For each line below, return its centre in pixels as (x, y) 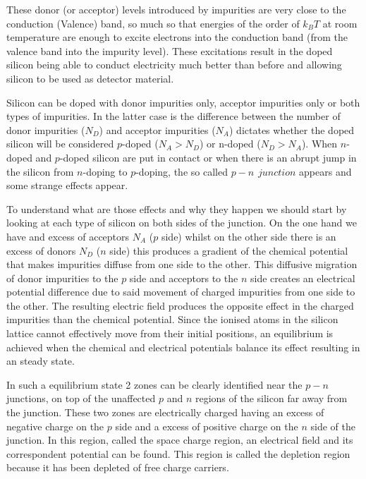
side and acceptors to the (184, 278)
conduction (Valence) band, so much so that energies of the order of (153, 23)
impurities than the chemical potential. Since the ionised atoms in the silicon (172, 319)
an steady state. (41, 361)
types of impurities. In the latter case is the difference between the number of (173, 116)
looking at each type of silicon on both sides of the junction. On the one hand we (182, 223)
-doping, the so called (182, 171)
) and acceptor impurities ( (157, 129)
